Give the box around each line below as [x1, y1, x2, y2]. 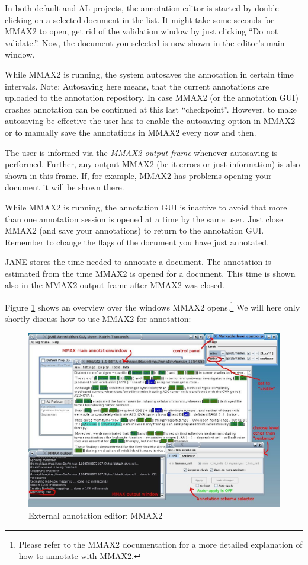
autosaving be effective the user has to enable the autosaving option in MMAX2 [5, 114, 296, 127]
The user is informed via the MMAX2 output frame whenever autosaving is [5, 146, 278, 158]
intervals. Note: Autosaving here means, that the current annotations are [5, 79, 269, 92]
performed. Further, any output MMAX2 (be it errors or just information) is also [5, 158, 300, 170]
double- [255, 2, 282, 14]
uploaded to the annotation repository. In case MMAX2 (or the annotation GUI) [5, 91, 299, 104]
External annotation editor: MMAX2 [28, 509, 163, 522]
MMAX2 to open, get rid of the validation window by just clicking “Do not [5, 25, 278, 37]
